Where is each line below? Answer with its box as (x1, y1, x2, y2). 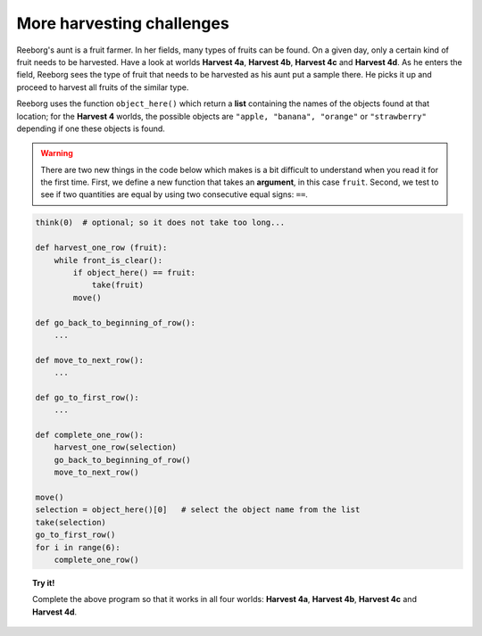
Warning (40, 148, 73, 159)
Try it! (32, 577, 55, 588)
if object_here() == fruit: (72, 268, 196, 277)
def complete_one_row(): (35, 430, 145, 441)
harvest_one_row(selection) (54, 442, 178, 452)
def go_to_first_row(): (35, 392, 140, 402)
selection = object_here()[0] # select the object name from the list (35, 505, 361, 515)
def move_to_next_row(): (35, 355, 145, 365)
